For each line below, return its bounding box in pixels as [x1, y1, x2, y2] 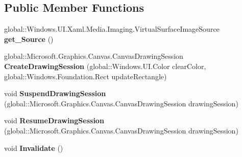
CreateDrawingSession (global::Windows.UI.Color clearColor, [4, 60, 206, 71]
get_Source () [4, 33, 54, 44]
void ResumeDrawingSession [4, 115, 104, 126]
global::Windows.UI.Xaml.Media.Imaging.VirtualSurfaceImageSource [4, 24, 220, 34]
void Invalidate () [4, 142, 63, 153]
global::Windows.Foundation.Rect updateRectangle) [4, 71, 167, 81]
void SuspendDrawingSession [4, 88, 106, 99]
